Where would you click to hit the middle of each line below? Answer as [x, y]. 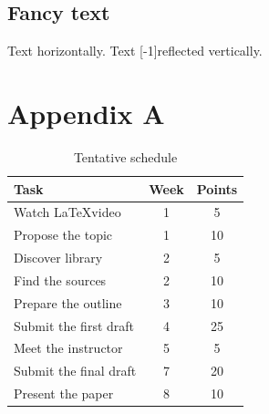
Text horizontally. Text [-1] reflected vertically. [135, 51]
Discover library [58, 258]
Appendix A [86, 113]
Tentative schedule [125, 156]
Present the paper [64, 393]
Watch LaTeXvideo [67, 212]
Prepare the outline [68, 302]
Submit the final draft [75, 371]
